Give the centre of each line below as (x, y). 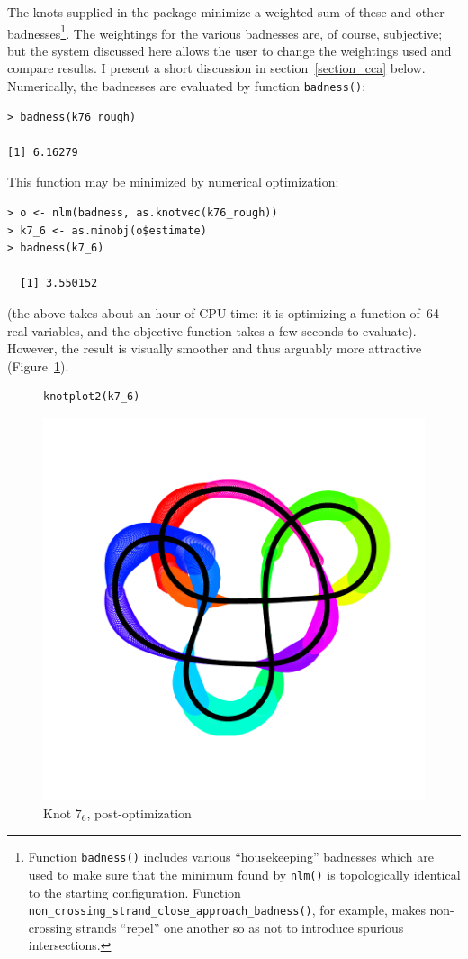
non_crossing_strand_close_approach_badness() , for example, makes (227, 910)
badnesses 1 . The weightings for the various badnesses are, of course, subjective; (225, 32)
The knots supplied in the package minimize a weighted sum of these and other (226, 12)
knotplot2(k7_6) (92, 397)
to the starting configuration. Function (135, 892)
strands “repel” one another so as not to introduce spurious (240, 927)
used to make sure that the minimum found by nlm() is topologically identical (244, 874)
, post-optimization (139, 813)
